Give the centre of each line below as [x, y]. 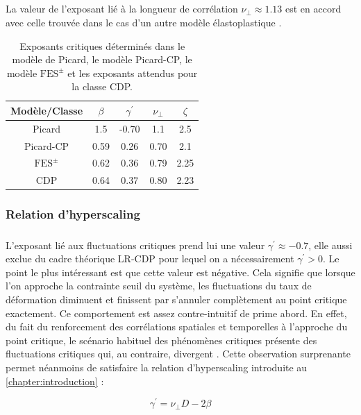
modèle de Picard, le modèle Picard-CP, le [102, 59]
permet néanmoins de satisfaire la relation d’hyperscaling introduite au [157, 367]
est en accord [313, 9]
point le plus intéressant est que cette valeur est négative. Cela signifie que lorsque [180, 272]
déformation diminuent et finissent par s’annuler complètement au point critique [176, 299]
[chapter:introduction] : [55, 381]
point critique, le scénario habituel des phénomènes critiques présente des [161, 340]
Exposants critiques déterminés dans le [102, 45]
